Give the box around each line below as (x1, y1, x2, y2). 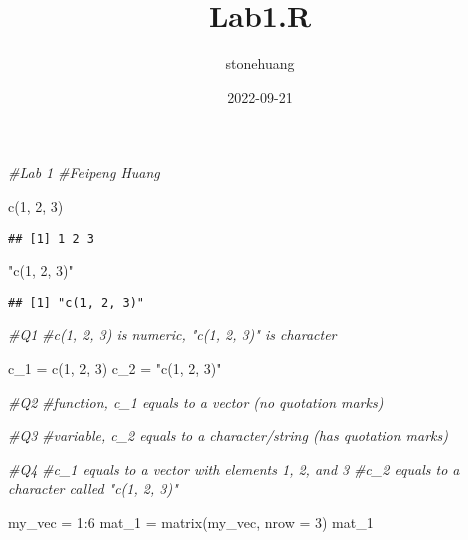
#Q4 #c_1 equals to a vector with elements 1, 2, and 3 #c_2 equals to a (8, 458, 460, 479)
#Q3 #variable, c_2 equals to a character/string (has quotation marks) (8, 425, 449, 446)
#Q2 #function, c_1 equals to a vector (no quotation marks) (8, 391, 384, 412)
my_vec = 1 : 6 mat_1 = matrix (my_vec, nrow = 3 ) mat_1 (8, 511, 374, 532)
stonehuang (225, 53, 295, 74)
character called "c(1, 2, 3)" (8, 478, 178, 499)
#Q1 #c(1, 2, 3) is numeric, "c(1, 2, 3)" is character (8, 324, 337, 345)
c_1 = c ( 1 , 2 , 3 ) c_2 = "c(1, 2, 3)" (8, 358, 222, 378)
